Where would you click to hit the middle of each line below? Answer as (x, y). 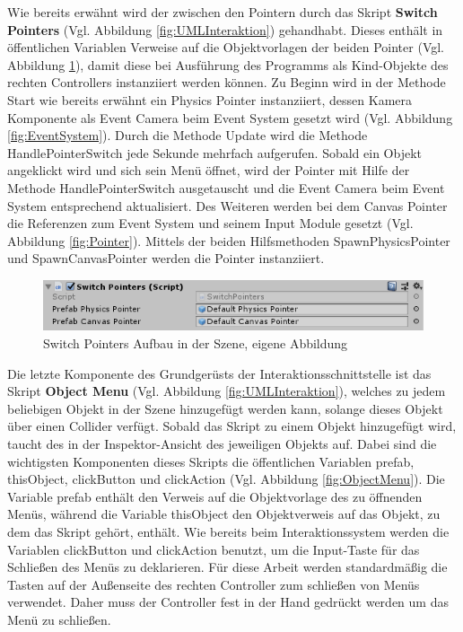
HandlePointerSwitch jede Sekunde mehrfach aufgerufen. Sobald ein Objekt (214, 152)
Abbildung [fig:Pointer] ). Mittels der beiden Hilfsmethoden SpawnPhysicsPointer (229, 240)
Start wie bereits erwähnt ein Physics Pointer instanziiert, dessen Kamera (210, 99)
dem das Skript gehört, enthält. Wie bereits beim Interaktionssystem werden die (228, 531)
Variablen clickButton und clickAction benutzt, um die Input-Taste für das (214, 549)
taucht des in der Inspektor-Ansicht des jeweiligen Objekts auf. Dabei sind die (222, 443)
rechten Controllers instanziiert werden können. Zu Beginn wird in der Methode (227, 82)
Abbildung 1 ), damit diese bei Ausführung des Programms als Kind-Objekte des (228, 64)
